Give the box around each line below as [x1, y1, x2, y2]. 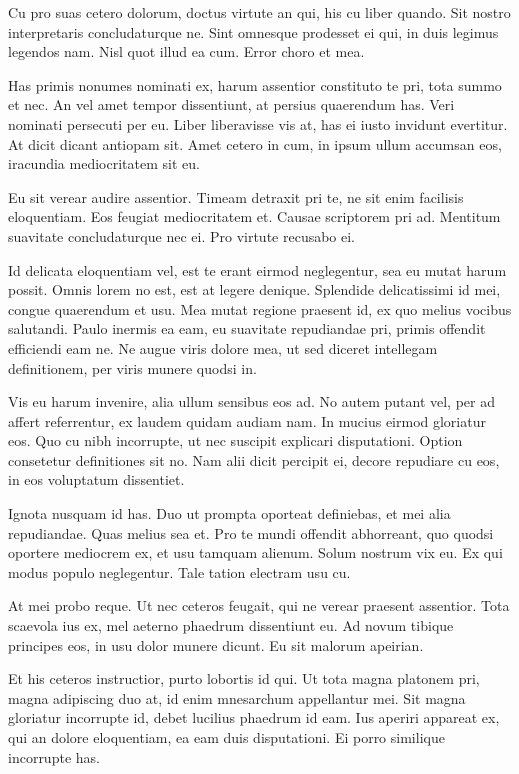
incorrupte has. [8, 746, 100, 767]
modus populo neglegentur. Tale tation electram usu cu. [8, 561, 351, 582]
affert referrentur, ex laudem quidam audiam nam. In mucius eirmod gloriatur [8, 410, 486, 431]
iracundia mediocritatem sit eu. [8, 153, 200, 174]
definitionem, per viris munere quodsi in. [8, 357, 257, 378]
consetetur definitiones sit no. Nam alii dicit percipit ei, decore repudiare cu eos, [8, 449, 500, 470]
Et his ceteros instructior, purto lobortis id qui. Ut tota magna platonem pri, [8, 668, 480, 689]
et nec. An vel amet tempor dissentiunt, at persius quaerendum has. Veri [8, 94, 455, 115]
